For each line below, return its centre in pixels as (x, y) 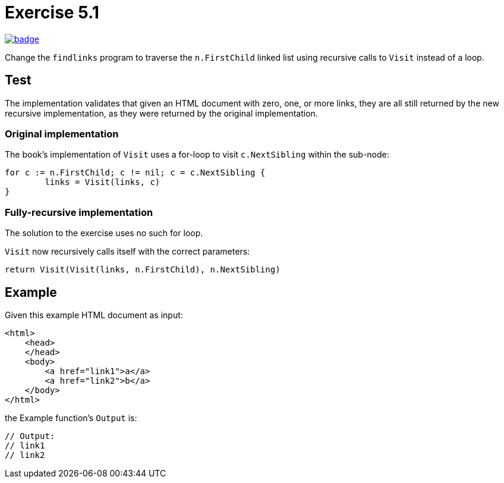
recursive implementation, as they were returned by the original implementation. (161, 113)
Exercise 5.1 (52, 12)
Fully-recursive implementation (79, 212)
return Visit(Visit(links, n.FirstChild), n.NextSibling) (143, 270)
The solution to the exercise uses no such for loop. (104, 233)
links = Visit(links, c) (103, 182)
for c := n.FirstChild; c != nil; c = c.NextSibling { (135, 173)
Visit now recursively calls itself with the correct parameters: (127, 252)
